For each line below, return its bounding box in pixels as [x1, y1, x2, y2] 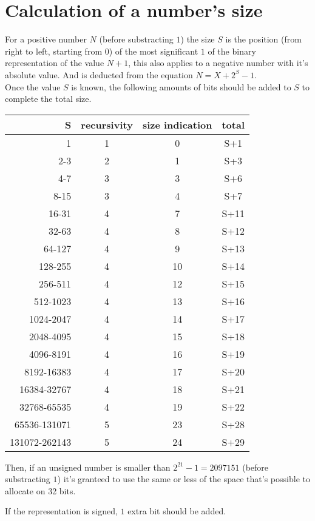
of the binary [208, 44, 256, 57]
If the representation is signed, [5, 505, 118, 517]
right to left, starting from [5, 44, 103, 57]
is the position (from [225, 33, 302, 45]
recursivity [81, 117, 133, 132]
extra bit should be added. [127, 505, 226, 517]
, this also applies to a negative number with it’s [128, 56, 308, 69]
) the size [180, 33, 215, 45]
